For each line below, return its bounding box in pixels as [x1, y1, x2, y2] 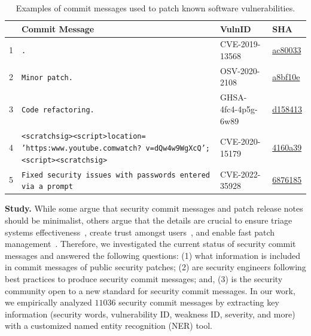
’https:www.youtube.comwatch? [22, 144, 142, 152]
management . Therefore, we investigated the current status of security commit [5, 237, 296, 250]
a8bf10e [272, 70, 300, 83]
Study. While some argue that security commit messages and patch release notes [5, 202, 303, 215]
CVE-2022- [220, 167, 261, 180]
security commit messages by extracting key [118, 296, 279, 308]
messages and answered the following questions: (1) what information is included [5, 249, 301, 261]
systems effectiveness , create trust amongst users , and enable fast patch [5, 225, 275, 238]
